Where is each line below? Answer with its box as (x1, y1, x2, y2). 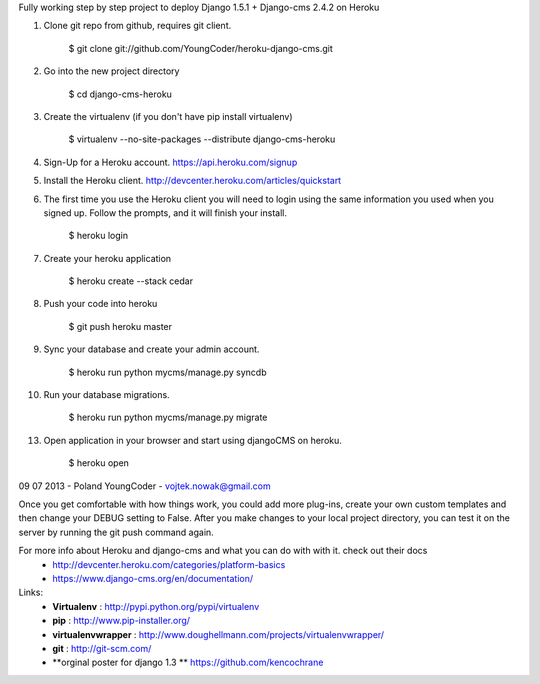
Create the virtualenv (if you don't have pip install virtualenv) (43, 110, 294, 122)
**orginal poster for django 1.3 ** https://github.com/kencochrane (52, 656, 324, 669)
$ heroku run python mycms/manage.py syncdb (68, 366, 267, 378)
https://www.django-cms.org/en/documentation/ (52, 572, 254, 584)
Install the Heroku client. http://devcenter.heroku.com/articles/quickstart (43, 175, 342, 187)
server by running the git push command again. (18, 526, 214, 538)
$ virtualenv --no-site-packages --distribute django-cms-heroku (68, 133, 336, 145)
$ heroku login (68, 230, 129, 242)
